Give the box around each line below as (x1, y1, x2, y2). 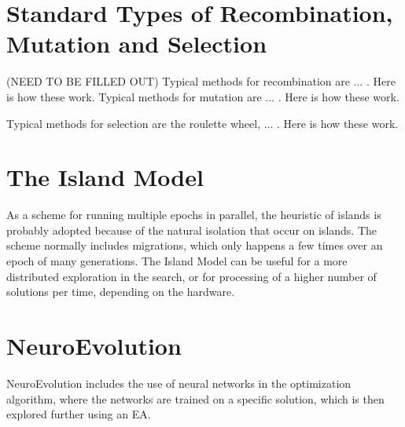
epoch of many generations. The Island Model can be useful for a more (6, 253, 348, 268)
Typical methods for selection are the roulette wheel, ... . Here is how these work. (6, 115, 399, 131)
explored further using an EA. (6, 406, 151, 422)
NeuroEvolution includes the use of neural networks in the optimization (6, 374, 352, 391)
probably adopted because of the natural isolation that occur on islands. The (6, 221, 377, 238)
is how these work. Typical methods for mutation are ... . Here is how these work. (6, 88, 399, 104)
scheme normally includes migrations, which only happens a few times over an (6, 237, 383, 254)
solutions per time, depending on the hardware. (6, 283, 235, 300)
